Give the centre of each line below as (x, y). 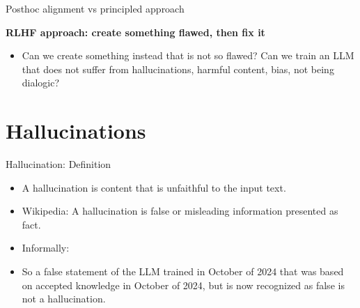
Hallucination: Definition (58, 164)
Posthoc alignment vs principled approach (95, 8)
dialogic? (41, 83)
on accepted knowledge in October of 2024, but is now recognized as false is (183, 285)
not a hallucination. (64, 299)
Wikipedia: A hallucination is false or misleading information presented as (180, 211)
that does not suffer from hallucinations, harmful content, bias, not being (178, 69)
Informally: (46, 248)
